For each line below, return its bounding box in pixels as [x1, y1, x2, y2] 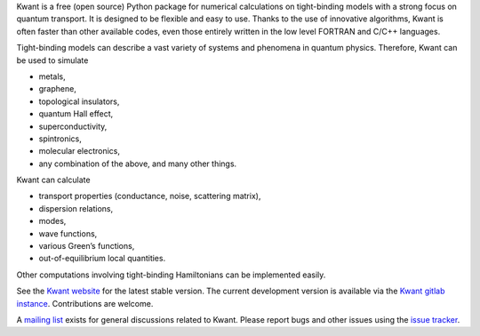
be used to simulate [16, 54, 89, 66]
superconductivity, [38, 121, 108, 132]
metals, [38, 71, 66, 82]
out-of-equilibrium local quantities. [38, 253, 166, 264]
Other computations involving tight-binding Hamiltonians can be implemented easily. [16, 269, 326, 280]
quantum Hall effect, [38, 108, 114, 119]
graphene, [38, 84, 77, 94]
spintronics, [38, 133, 82, 144]
